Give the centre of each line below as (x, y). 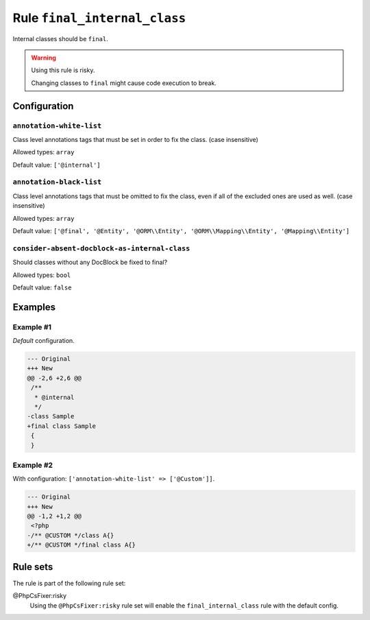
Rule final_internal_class (99, 18)
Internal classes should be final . (61, 38)
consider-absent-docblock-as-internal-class (101, 248)
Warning (44, 58)
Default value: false (42, 287)
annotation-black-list (57, 182)
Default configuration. (44, 341)
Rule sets (33, 567)
